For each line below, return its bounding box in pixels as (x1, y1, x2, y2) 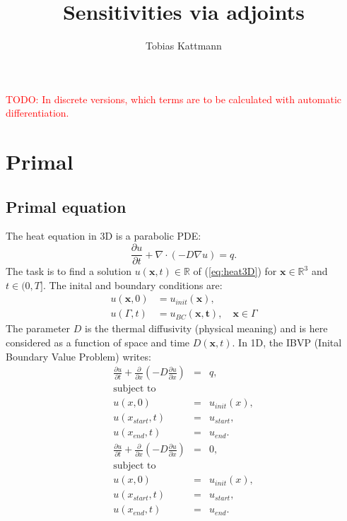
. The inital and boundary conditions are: (42, 277, 223, 292)
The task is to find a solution (6, 264, 131, 279)
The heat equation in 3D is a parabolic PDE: (6, 228, 201, 243)
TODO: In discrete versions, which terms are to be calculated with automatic (6, 91, 342, 106)
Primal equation (6, 195, 127, 217)
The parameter (6, 321, 71, 336)
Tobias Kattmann (146, 38, 222, 53)
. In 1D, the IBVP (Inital (232, 334, 342, 349)
